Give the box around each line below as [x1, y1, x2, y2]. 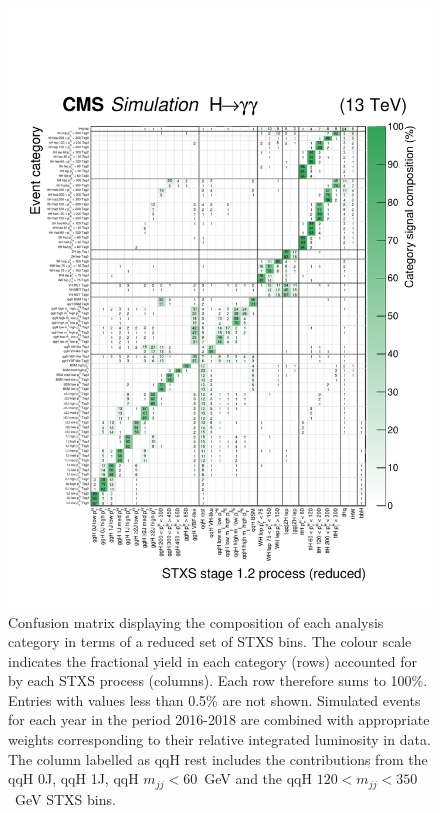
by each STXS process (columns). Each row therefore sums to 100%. [8, 670, 428, 691]
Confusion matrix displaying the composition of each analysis [8, 611, 384, 632]
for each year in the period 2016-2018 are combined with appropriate [8, 709, 430, 730]
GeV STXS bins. [14, 788, 116, 809]
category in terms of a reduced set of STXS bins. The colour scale [8, 631, 412, 652]
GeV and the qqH [204, 768, 312, 789]
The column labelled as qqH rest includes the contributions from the [8, 748, 428, 769]
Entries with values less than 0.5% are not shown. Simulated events [8, 689, 421, 710]
